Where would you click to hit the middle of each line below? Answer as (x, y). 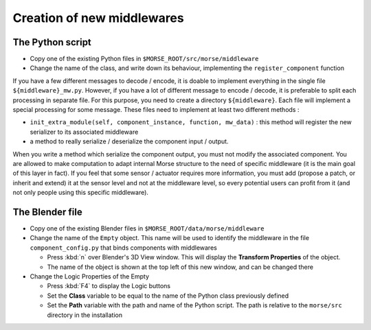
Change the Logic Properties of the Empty (90, 276)
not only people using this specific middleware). (81, 193)
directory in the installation (85, 315)
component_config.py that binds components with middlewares (124, 248)
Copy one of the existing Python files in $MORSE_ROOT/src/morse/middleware (144, 59)
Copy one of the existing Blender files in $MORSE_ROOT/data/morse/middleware (147, 228)
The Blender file (47, 212)
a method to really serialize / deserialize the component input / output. (130, 141)
